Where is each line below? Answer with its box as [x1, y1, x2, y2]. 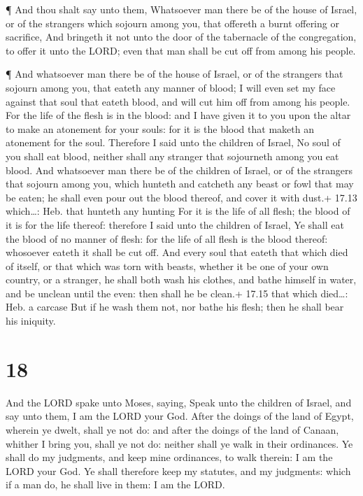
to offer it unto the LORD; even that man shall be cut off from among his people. [6, 43, 356, 57]
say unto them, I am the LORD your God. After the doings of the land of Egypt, [6, 409, 354, 423]
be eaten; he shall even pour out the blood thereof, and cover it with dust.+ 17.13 [6, 190, 357, 204]
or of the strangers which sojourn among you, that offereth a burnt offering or [6, 15, 339, 30]
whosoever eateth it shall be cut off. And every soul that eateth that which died [6, 245, 348, 260]
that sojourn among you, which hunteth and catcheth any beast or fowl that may [6, 176, 354, 191]
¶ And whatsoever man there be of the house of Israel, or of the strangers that [6, 66, 343, 81]
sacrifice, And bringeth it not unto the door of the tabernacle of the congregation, [6, 29, 357, 44]
